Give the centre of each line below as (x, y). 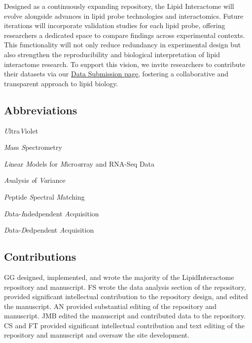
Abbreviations (41, 110)
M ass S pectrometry (33, 147)
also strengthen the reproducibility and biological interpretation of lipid (112, 54)
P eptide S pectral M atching (44, 196)
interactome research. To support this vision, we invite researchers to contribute (125, 64)
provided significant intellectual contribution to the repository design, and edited (126, 296)
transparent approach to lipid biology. (61, 83)
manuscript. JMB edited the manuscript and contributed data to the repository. (125, 316)
